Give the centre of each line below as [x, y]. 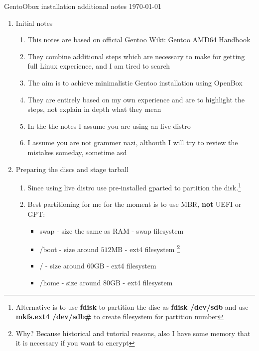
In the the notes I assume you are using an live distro [109, 126]
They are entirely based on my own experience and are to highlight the [136, 99]
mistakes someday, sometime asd [77, 152]
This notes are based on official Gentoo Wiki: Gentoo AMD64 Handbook [139, 40]
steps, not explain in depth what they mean [94, 109]
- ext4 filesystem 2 [152, 248]
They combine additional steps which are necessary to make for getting [136, 56]
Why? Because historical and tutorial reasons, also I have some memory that [133, 333]
